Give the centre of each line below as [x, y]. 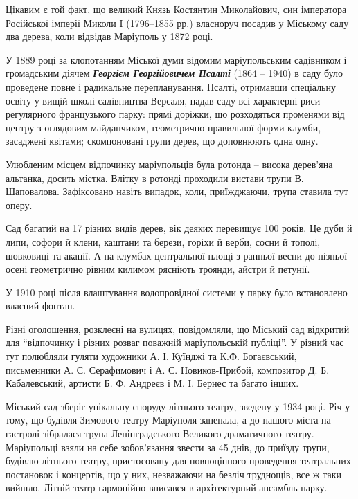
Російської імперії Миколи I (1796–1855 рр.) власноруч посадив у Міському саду [177, 22]
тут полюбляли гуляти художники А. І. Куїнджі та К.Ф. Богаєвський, [151, 356]
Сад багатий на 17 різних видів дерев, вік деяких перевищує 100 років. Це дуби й [179, 228]
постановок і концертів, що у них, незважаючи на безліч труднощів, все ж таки [173, 474]
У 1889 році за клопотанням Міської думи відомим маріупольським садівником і [176, 59]
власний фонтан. [41, 306]
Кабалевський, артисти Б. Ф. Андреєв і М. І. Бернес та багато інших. [152, 383]
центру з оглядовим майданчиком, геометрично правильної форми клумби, [163, 127]
